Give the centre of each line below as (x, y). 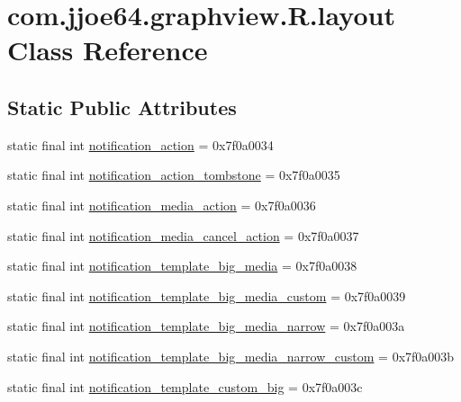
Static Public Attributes (122, 107)
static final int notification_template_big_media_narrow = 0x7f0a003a (206, 326)
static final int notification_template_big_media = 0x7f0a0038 (182, 266)
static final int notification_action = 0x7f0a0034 (140, 144)
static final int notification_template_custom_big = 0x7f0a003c (185, 386)
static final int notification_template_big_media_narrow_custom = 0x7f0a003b (231, 356)
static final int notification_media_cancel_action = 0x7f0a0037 (183, 235)
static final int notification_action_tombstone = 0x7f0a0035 (174, 175)
